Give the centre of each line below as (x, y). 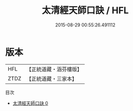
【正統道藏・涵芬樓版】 (54, 69)
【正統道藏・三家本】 (52, 78)
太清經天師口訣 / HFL (85, 10)
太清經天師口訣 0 (30, 103)
